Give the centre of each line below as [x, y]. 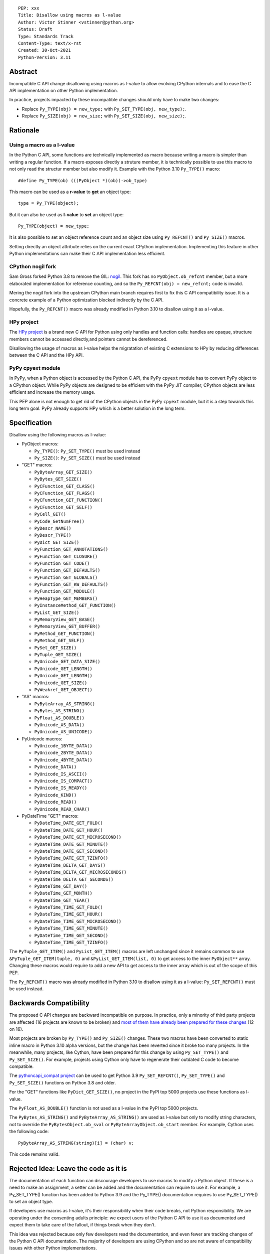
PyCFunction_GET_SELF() [63, 507]
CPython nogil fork [33, 267]
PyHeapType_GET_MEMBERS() [66, 598]
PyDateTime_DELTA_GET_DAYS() [70, 865]
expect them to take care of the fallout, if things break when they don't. [82, 1225]
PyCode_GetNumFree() [59, 521]
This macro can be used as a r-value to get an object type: [70, 192]
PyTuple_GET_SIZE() [58, 655]
